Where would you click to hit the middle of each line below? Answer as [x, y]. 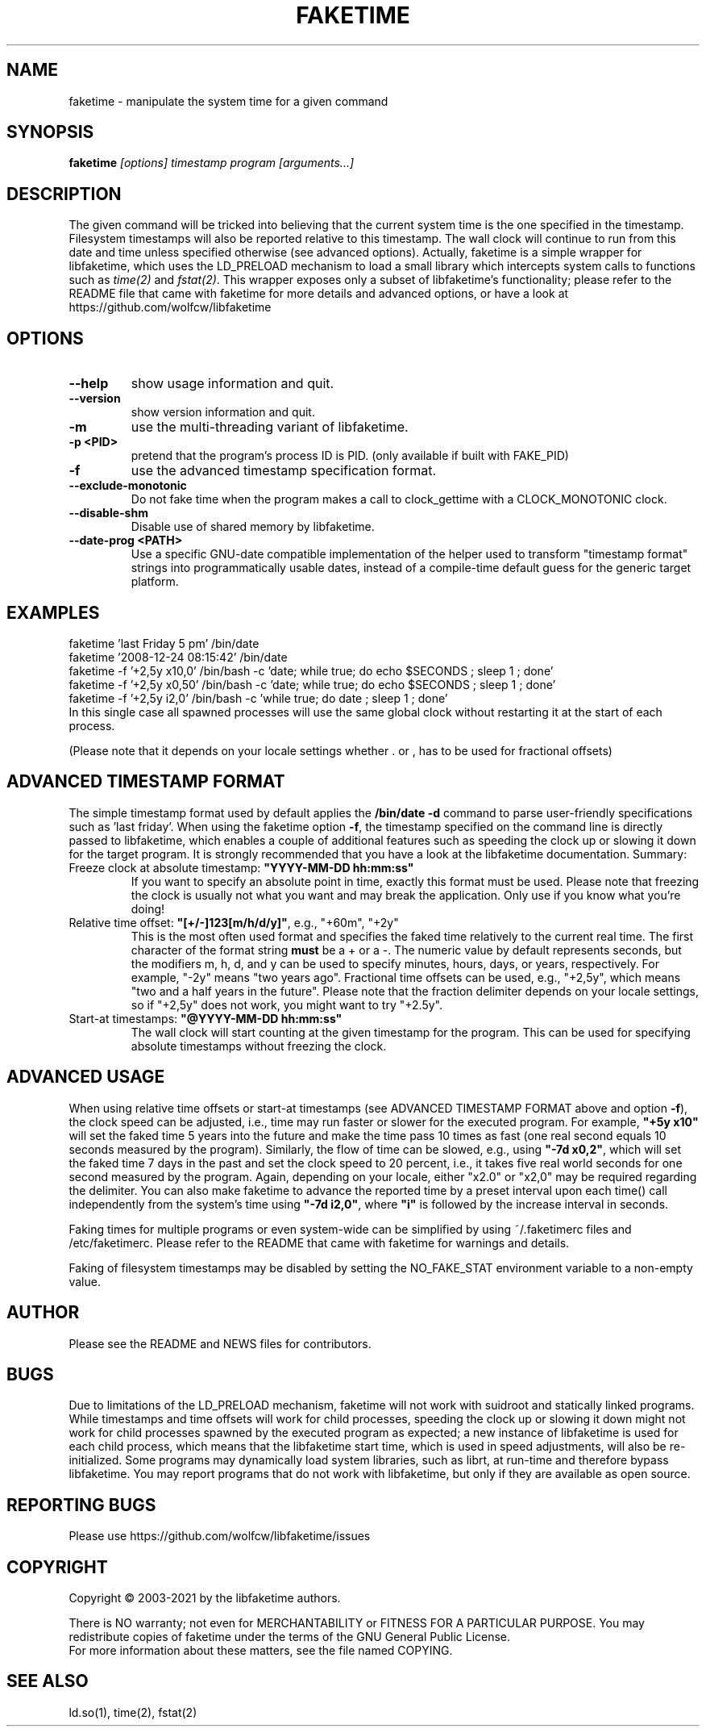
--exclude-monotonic [128, 486]
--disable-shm [108, 513]
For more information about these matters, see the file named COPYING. [261, 1651]
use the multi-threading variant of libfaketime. [270, 427]
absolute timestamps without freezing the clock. [259, 1046]
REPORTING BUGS [81, 1505]
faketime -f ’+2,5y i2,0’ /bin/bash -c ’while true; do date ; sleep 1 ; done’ [258, 698]
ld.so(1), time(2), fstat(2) [133, 1712]
